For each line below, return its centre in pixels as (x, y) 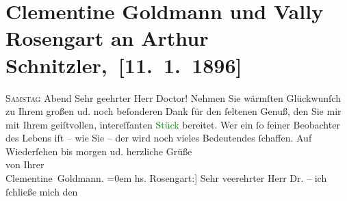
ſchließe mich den (42, 191)
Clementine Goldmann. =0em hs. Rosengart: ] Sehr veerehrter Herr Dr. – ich (166, 178)
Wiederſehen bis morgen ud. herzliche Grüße (99, 151)
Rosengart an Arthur (107, 38)
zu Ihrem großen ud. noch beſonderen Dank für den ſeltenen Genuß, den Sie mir (173, 111)
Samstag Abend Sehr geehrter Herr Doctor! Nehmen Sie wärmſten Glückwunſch (173, 97)
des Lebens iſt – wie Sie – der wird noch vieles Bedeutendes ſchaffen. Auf (159, 138)
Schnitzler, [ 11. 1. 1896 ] (124, 65)
